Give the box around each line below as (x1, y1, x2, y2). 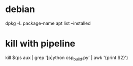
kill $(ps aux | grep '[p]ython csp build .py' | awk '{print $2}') (5, 54, 128, 61)
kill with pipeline (5, 38, 76, 49)
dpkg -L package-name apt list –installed (5, 20, 91, 26)
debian (5, 4, 36, 15)
